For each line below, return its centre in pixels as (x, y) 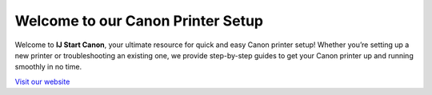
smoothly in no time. (48, 67)
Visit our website (42, 81)
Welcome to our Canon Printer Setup (139, 21)
